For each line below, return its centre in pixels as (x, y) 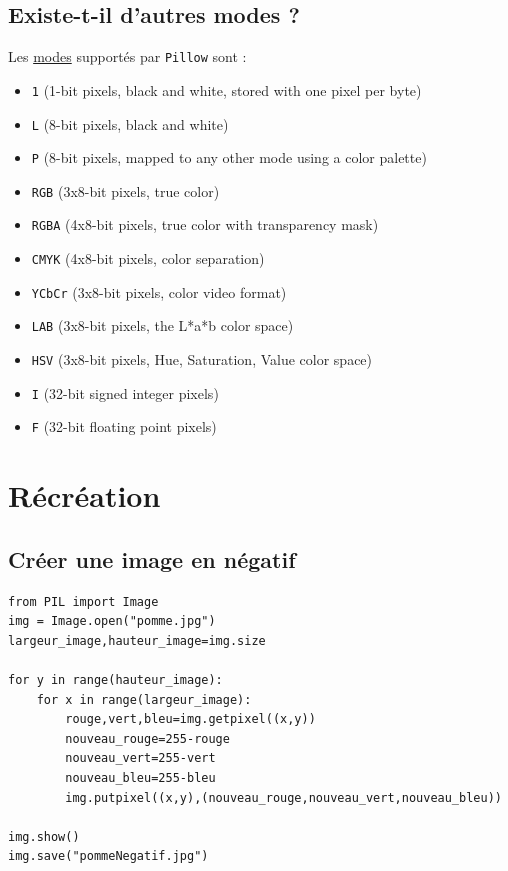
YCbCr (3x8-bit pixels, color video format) (159, 291)
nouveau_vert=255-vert (140, 758)
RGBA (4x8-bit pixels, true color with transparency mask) (205, 224)
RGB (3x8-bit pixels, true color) (125, 190)
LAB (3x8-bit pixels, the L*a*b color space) (162, 325)
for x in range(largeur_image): (144, 699)
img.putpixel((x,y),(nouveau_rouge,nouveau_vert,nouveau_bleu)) (283, 797)
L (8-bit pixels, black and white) (130, 123)
